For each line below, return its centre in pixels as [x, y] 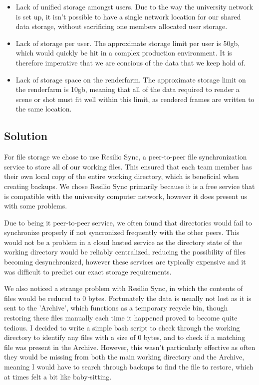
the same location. [44, 109]
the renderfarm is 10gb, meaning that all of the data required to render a [128, 89]
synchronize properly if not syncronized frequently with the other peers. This [122, 232]
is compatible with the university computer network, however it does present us [126, 196]
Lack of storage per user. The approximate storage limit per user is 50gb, [128, 43]
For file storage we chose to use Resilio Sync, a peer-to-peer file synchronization [126, 157]
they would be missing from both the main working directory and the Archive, [124, 357]
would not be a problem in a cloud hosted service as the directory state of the [123, 242]
